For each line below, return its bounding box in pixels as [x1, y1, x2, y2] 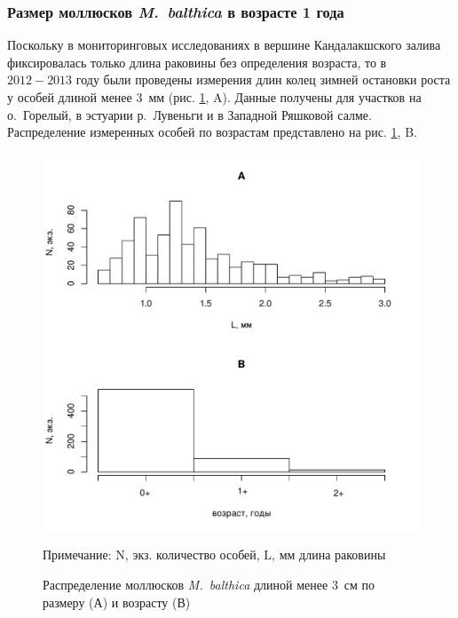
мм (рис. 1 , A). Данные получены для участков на [148, 88, 422, 106]
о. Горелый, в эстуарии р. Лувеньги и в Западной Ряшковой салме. [7, 105, 372, 123]
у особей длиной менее [7, 88, 132, 106]
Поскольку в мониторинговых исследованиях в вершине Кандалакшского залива [7, 36, 441, 54]
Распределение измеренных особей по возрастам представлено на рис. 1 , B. [7, 123, 417, 141]
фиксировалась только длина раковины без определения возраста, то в [7, 52, 387, 71]
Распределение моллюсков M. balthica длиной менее [43, 574, 328, 593]
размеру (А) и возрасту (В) [43, 592, 191, 611]
